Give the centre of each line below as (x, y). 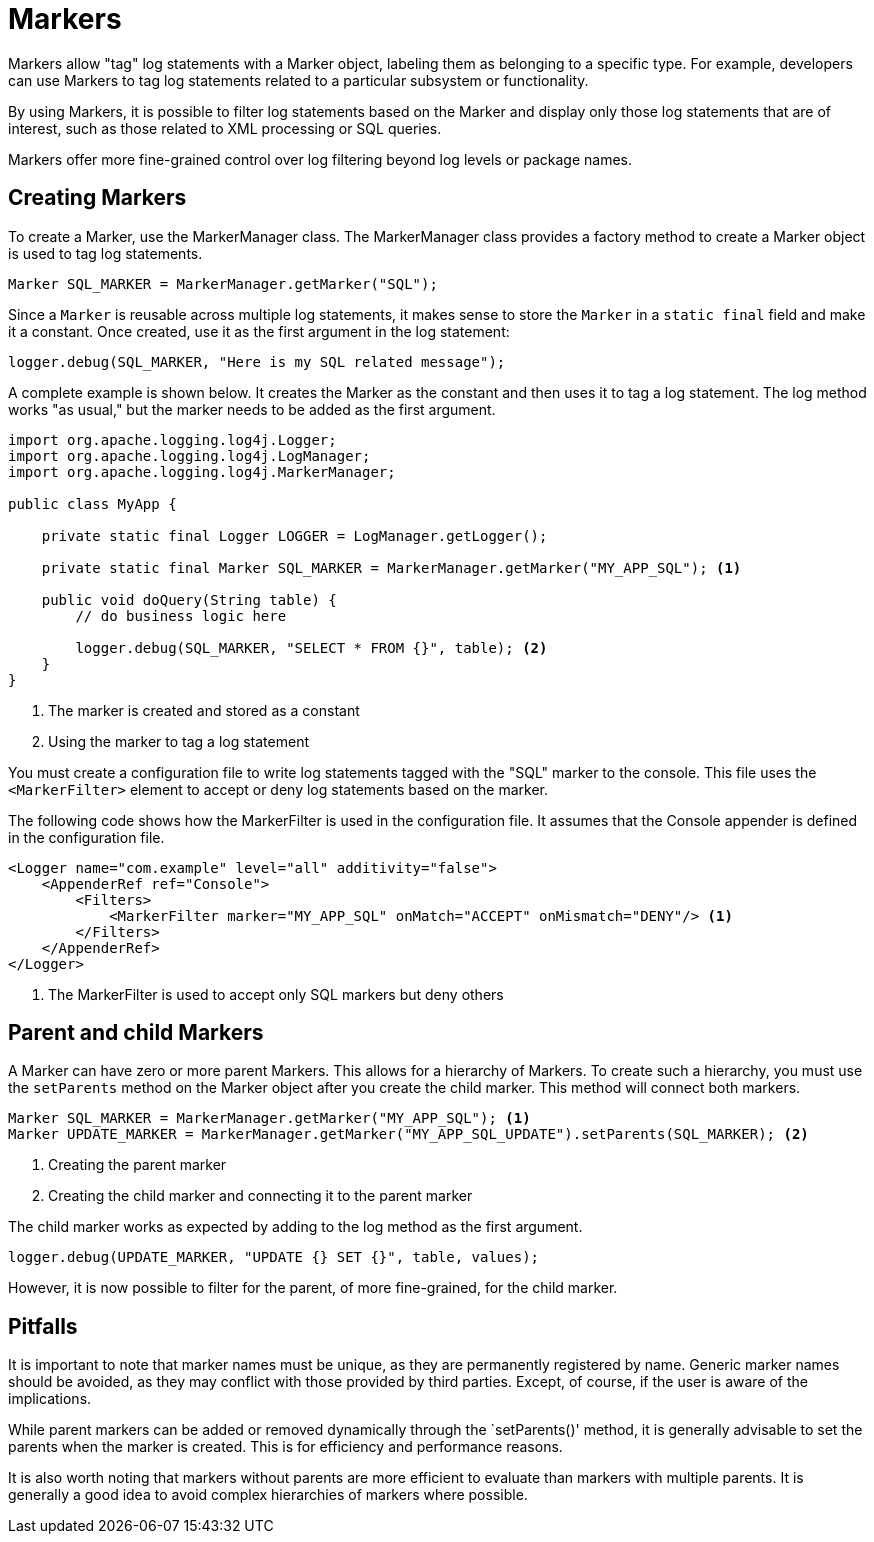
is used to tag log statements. (105, 253)
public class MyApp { (92, 503)
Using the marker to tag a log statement (179, 741)
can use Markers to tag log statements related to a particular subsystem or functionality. (298, 80)
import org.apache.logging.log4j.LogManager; (189, 455)
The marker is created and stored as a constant (204, 710)
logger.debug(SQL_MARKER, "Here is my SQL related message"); (257, 361)
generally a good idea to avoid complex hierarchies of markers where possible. (268, 1495)
